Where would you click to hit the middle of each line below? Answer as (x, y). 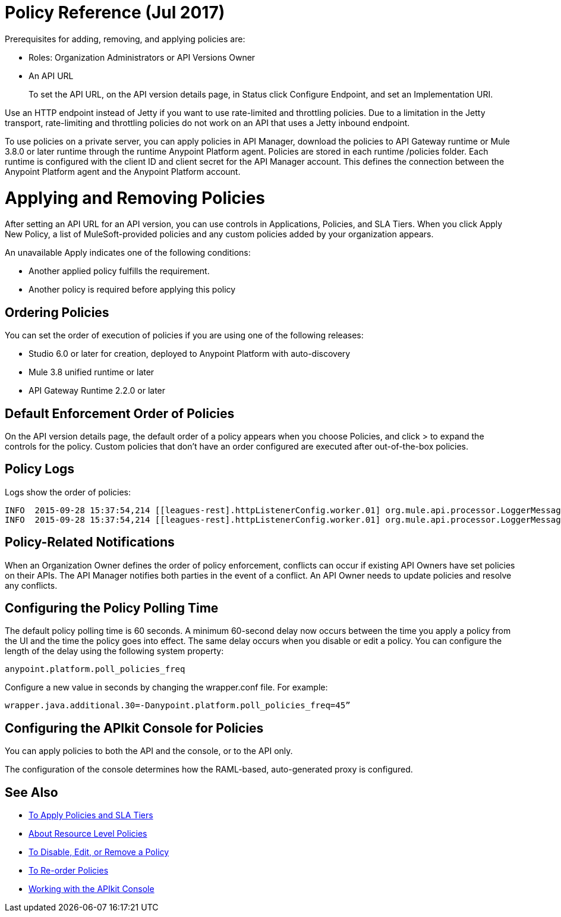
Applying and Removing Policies (135, 198)
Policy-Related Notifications (90, 542)
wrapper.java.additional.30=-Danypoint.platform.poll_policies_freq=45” (178, 706)
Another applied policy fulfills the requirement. (119, 271)
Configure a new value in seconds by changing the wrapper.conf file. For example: (166, 687)
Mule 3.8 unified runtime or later (92, 372)
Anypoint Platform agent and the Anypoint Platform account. (123, 171)
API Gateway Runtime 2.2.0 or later (97, 391)
